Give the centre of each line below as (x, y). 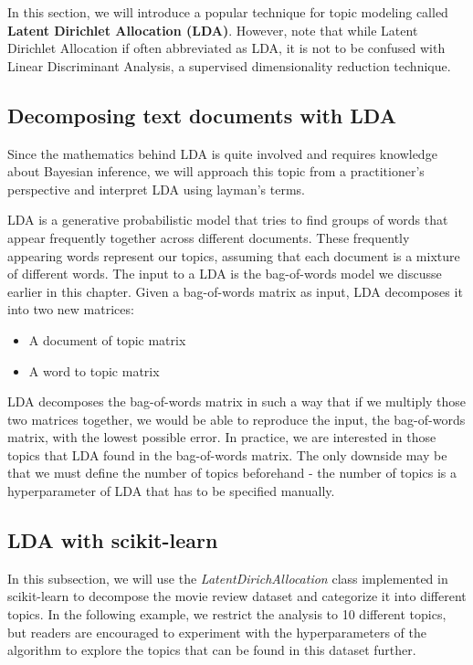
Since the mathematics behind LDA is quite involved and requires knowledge (222, 153)
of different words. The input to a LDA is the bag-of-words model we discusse (225, 274)
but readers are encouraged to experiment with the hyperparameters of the (217, 632)
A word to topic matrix (94, 370)
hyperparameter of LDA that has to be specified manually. (171, 491)
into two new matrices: (71, 309)
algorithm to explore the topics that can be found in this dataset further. (212, 650)
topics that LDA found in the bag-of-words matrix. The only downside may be (227, 454)
